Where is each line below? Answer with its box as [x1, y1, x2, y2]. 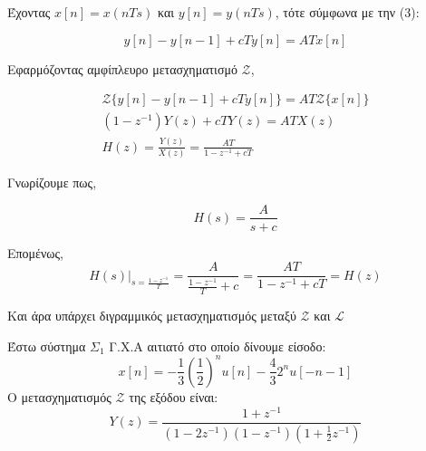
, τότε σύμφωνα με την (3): [275, 3, 420, 21]
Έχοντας [7, 3, 51, 21]
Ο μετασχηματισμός [7, 387, 111, 406]
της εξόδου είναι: [129, 387, 218, 406]
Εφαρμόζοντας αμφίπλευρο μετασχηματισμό [7, 59, 237, 78]
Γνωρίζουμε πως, [7, 172, 97, 191]
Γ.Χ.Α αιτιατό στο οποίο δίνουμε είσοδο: [109, 336, 326, 355]
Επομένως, [7, 243, 63, 262]
